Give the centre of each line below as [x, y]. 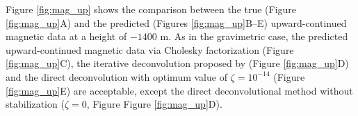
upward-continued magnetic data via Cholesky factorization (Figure [150, 49]
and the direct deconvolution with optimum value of [116, 76]
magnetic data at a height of [66, 36]
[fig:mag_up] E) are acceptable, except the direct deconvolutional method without [179, 90]
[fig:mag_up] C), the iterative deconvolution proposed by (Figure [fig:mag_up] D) [177, 63]
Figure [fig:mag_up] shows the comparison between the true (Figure [151, 9]
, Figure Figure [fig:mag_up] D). [154, 104]
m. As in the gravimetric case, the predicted [254, 36]
